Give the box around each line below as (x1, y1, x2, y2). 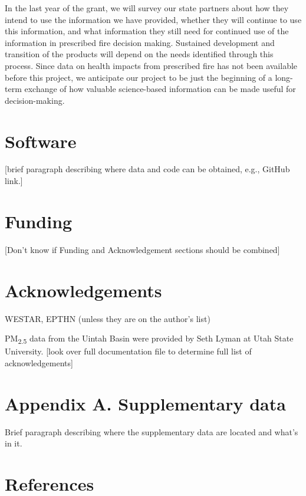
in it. (5, 437, 22, 449)
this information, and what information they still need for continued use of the (5, 25, 289, 37)
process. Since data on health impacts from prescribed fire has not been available (5, 59, 298, 71)
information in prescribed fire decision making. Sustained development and (5, 36, 275, 48)
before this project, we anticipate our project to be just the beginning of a (5, 71, 272, 83)
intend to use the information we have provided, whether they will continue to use (5, 13, 302, 25)
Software (5, 129, 77, 153)
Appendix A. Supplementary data (5, 391, 286, 415)
